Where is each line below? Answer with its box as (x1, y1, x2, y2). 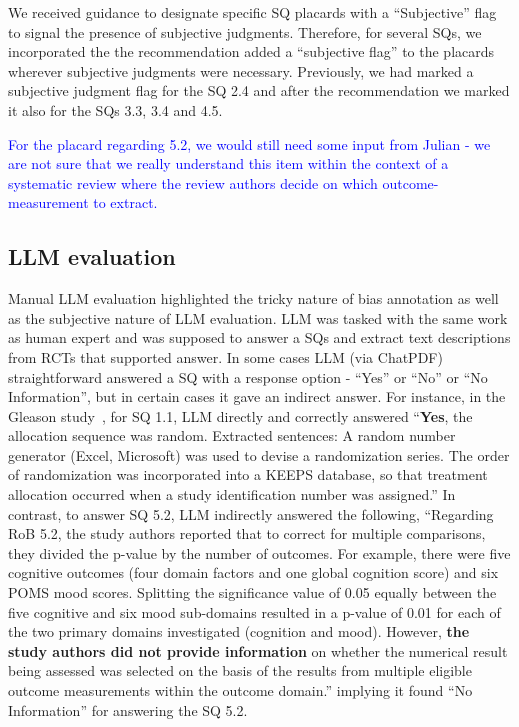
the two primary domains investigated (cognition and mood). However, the (8, 621, 470, 642)
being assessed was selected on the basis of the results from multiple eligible (8, 660, 472, 681)
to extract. (93, 192, 158, 213)
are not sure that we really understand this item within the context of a (8, 153, 449, 174)
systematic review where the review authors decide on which (8, 172, 378, 193)
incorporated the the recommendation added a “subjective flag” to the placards (8, 41, 495, 62)
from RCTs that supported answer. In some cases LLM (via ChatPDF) (8, 346, 443, 367)
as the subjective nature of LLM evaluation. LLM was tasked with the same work (8, 307, 508, 328)
